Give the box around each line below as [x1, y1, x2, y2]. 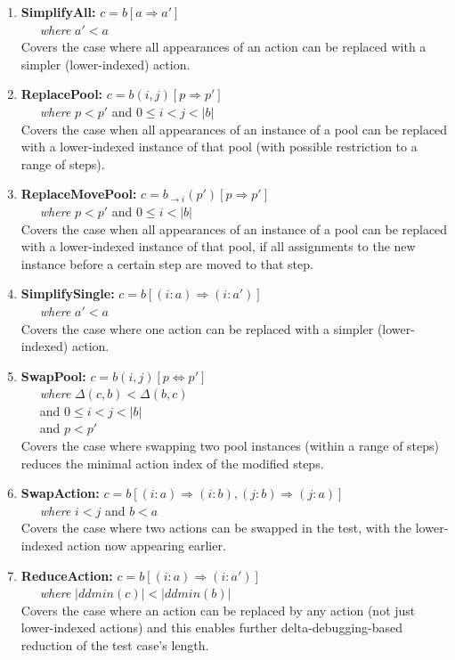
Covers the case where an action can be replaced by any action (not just [20, 600, 416, 619]
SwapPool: [20, 366, 86, 385]
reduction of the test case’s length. [20, 636, 209, 654]
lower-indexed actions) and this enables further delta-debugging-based [20, 618, 403, 637]
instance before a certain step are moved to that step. [20, 254, 313, 273]
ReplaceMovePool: [20, 184, 137, 203]
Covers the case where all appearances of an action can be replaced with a [20, 37, 427, 56]
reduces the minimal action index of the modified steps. [20, 453, 324, 472]
